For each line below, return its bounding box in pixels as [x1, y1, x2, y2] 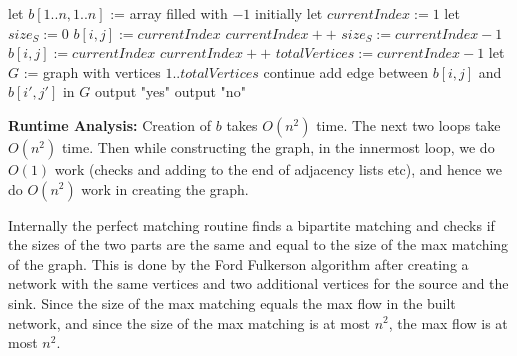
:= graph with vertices [23, 61, 161, 82]
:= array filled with [110, 3, 228, 23]
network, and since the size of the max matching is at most [8, 312, 370, 333]
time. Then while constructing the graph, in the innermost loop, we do [61, 136, 495, 157]
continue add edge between [263, 61, 428, 82]
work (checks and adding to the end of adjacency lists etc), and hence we [54, 158, 502, 179]
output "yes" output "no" [94, 81, 246, 102]
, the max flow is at [388, 312, 508, 333]
